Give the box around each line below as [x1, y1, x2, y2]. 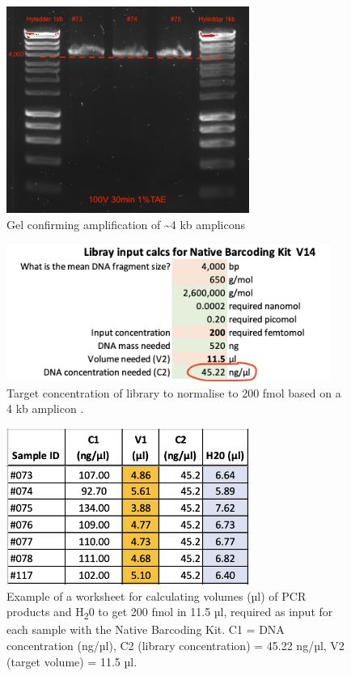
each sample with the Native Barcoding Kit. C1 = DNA [6, 621, 285, 638]
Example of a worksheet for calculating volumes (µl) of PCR [6, 587, 307, 604]
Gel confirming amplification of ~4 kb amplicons [6, 216, 246, 232]
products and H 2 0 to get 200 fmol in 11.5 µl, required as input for [6, 603, 333, 623]
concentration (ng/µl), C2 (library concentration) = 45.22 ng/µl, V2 [6, 637, 345, 654]
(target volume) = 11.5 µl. [6, 653, 137, 670]
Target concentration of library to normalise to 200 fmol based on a [6, 384, 341, 401]
